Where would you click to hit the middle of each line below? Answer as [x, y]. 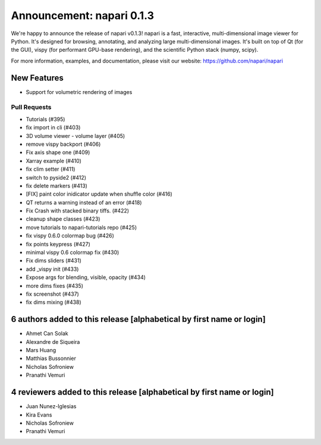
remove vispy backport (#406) [63, 144]
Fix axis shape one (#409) [58, 152]
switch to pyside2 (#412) [56, 177]
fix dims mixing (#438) [53, 302]
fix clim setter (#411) [51, 169]
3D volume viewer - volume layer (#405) [75, 136]
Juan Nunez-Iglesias [51, 406]
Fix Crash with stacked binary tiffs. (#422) [78, 211]
